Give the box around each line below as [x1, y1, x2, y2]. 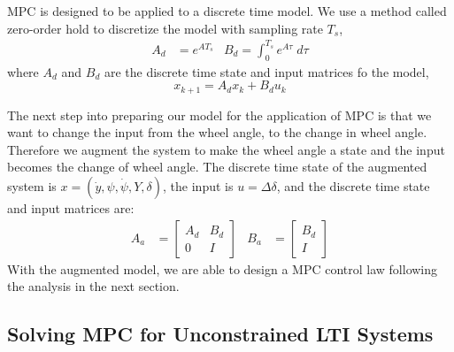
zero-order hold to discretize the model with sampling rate [7, 19, 323, 37]
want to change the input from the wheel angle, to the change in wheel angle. [7, 123, 427, 142]
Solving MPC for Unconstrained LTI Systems [7, 320, 434, 348]
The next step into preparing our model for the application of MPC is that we [7, 105, 432, 124]
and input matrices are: [7, 198, 135, 217]
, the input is [163, 176, 234, 195]
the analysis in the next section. [7, 277, 180, 295]
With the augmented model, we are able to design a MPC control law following [7, 259, 438, 278]
